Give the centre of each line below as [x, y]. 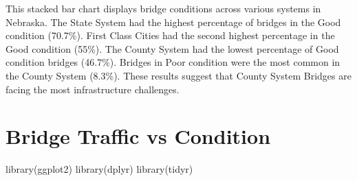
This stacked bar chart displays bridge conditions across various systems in [163, 8]
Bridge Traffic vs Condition [138, 136]
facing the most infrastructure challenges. [93, 89]
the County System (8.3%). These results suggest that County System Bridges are [178, 75]
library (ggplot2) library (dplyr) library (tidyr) [99, 169]
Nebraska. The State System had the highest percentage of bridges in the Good [173, 22]
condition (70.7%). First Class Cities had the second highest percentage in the [170, 35]
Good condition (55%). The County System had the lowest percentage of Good [172, 48]
